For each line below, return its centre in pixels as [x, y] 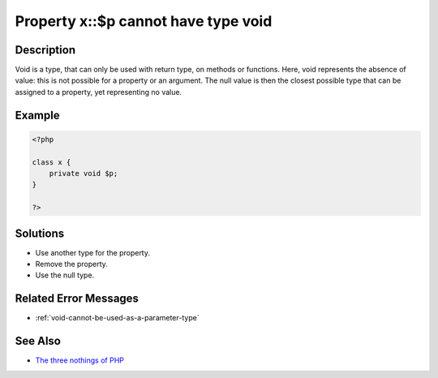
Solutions [40, 233]
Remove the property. [72, 264]
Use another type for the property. [92, 252]
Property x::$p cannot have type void [144, 21]
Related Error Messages [77, 299]
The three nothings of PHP [80, 360]
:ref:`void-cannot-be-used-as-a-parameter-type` [117, 318]
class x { [52, 162]
